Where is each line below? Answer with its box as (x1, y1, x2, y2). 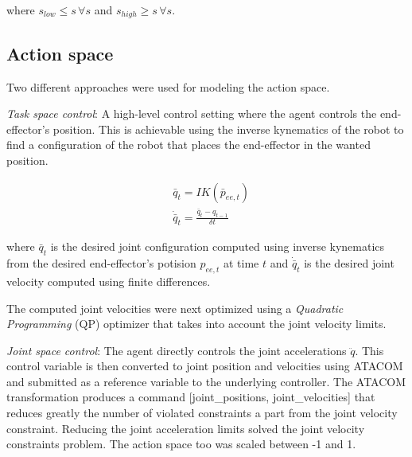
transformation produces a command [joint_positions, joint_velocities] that (6, 389, 375, 405)
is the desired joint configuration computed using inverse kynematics (50, 238, 385, 255)
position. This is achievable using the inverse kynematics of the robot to (52, 120, 404, 137)
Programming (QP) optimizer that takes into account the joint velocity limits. (6, 315, 387, 332)
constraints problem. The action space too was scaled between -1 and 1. (6, 436, 356, 452)
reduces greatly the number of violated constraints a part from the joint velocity (6, 404, 398, 421)
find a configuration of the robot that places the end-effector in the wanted (6, 136, 371, 153)
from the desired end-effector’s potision (6, 255, 196, 271)
